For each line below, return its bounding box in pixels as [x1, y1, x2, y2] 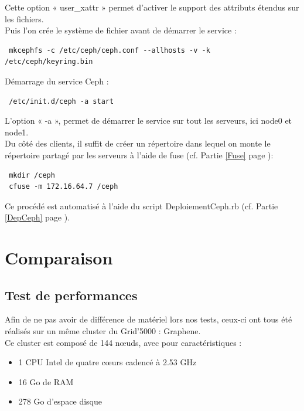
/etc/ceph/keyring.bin [5, 57, 93, 66]
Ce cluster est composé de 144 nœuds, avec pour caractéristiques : [5, 336, 242, 348]
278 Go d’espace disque [18, 395, 102, 407]
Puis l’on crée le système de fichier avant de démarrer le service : [5, 24, 237, 36]
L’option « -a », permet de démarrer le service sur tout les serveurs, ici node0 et [5, 114, 292, 127]
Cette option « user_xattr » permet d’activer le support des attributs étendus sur [5, 1, 299, 13]
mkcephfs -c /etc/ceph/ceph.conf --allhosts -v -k [9, 46, 210, 55]
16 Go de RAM [18, 375, 74, 388]
